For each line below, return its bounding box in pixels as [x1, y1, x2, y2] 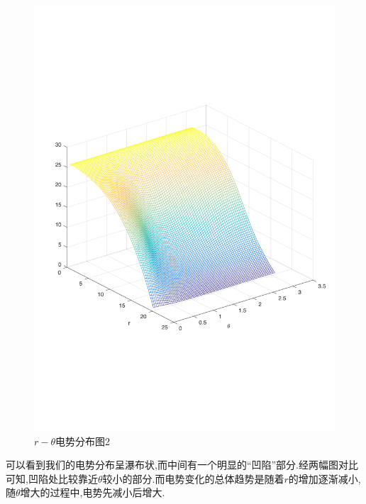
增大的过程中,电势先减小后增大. [20, 485, 165, 500]
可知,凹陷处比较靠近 [6, 471, 98, 486]
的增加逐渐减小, [288, 471, 361, 486]
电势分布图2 [55, 433, 111, 448]
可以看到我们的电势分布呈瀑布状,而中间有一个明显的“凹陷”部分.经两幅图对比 [6, 457, 358, 472]
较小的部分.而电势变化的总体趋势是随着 [102, 471, 284, 486]
